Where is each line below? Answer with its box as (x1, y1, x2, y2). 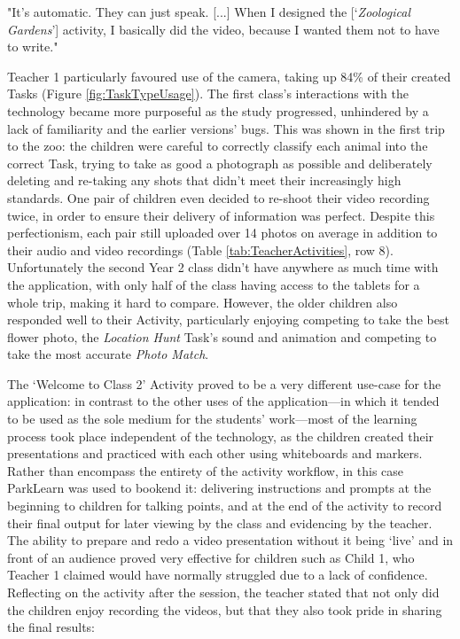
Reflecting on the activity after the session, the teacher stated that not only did (7, 583, 440, 601)
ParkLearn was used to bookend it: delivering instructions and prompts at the (7, 479, 432, 497)
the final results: (7, 618, 95, 636)
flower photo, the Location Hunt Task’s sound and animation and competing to (7, 327, 437, 346)
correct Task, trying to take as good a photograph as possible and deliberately (7, 153, 433, 172)
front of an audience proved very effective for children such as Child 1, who (7, 548, 415, 566)
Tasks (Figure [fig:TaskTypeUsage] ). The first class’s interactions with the (7, 84, 409, 103)
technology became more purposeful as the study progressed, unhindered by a (7, 101, 429, 120)
